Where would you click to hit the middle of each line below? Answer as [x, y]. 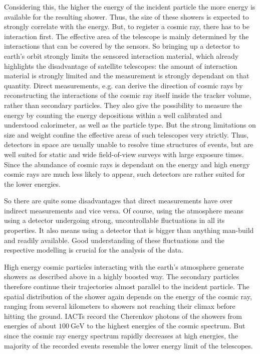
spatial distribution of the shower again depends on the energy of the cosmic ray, [128, 296]
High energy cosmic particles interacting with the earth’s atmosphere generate [124, 266]
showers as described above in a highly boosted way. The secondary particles [122, 276]
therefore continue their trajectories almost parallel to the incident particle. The [127, 286]
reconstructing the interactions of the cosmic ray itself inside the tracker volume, [128, 95]
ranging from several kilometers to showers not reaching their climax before [120, 306]
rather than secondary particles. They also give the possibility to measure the [123, 105]
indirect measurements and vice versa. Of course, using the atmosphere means [124, 210]
